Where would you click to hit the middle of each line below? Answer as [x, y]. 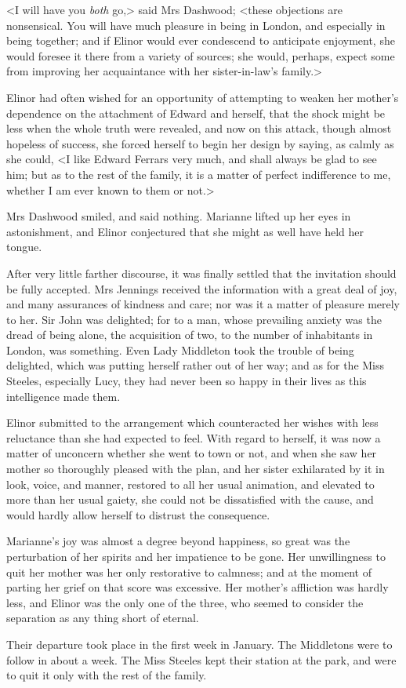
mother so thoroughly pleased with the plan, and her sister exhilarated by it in [196, 469]
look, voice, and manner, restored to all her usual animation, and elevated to [190, 484]
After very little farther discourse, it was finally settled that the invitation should [201, 273]
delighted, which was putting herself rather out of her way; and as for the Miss [196, 365]
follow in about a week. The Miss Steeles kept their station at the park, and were [201, 659]
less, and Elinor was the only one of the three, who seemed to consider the [185, 602]
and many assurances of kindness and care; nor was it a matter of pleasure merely [203, 304]
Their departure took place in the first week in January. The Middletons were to [199, 644]
